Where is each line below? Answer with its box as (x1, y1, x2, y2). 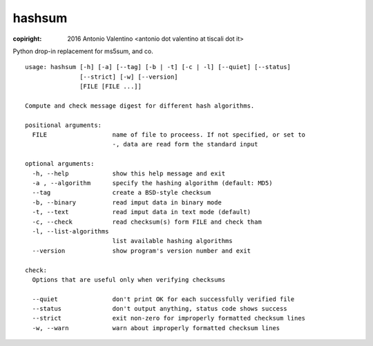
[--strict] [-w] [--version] (79, 73, 179, 81)
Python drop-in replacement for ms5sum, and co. (12, 47, 153, 55)
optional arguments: (25, 160, 95, 168)
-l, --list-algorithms (32, 227, 109, 235)
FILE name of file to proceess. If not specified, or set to (32, 131, 306, 139)
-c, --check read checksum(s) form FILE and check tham (32, 218, 262, 226)
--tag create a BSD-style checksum (32, 189, 211, 197)
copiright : (12, 35, 42, 43)
